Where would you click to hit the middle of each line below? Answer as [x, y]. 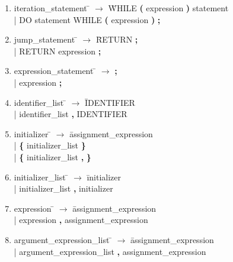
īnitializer [104, 177]
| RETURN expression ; [58, 51]
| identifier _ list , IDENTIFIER [71, 114]
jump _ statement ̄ [46, 39]
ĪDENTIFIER [110, 102]
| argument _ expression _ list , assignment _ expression [110, 251]
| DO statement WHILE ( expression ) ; [87, 19]
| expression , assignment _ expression [81, 220]
